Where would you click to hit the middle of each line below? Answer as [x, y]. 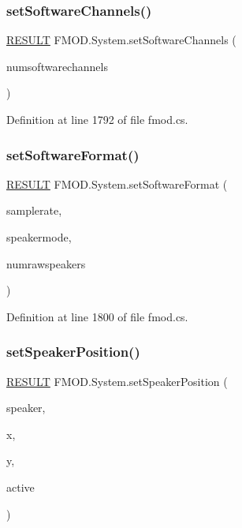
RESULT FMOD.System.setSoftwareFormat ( [117, 183]
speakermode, [39, 237]
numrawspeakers [46, 263]
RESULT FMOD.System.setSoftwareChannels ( [121, 40]
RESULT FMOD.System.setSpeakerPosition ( [117, 381]
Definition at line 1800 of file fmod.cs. [97, 316]
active [20, 487]
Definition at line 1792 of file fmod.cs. [97, 119]
